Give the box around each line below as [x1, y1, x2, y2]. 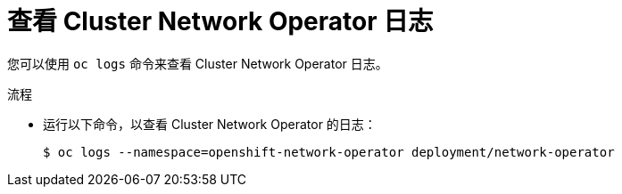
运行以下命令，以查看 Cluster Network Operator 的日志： [43, 116, 377, 132]
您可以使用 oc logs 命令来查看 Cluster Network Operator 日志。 [7, 55, 388, 71]
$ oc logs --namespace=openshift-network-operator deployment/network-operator [43, 144, 615, 159]
